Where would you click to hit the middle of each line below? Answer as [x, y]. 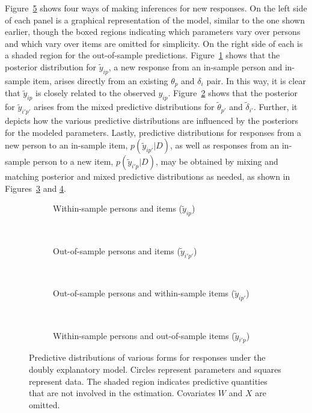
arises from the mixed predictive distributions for [124, 107]
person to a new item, [73, 161]
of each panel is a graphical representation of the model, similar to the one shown [155, 20]
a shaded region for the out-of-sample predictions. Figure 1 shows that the [142, 55]
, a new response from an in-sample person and [195, 66]
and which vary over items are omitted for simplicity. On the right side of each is [154, 43]
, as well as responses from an [225, 145]
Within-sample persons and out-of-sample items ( [144, 335]
